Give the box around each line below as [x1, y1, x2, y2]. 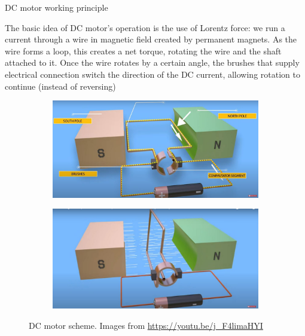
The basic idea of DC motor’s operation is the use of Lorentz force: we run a [5, 21, 285, 33]
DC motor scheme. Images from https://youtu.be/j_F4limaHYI [29, 319, 263, 331]
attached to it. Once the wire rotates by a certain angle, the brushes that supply [5, 56, 300, 69]
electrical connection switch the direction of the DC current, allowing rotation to [5, 68, 300, 80]
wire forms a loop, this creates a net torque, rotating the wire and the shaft [5, 44, 282, 57]
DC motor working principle [5, 1, 108, 13]
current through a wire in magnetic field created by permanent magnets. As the [5, 33, 297, 45]
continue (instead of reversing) [5, 80, 116, 92]
